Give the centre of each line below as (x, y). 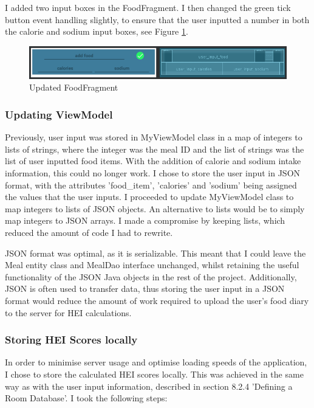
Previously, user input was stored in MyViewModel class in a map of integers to (154, 137)
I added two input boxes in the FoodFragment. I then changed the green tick (148, 7)
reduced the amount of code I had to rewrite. (89, 232)
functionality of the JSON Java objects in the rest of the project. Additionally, (151, 276)
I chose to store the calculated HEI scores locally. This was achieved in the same (154, 374)
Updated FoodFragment (74, 87)
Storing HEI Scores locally (71, 340)
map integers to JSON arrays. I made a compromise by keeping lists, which (145, 220)
